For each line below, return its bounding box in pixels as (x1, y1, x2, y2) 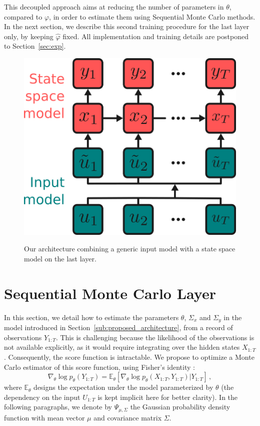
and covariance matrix (93, 412, 162, 422)
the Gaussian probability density (130, 401, 230, 412)
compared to (4, 11, 42, 22)
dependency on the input (4, 391, 80, 402)
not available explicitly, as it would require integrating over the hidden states (4, 342, 240, 352)
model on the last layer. (24, 253, 96, 263)
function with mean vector (4, 412, 85, 422)
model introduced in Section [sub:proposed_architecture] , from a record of (4, 322, 233, 333)
